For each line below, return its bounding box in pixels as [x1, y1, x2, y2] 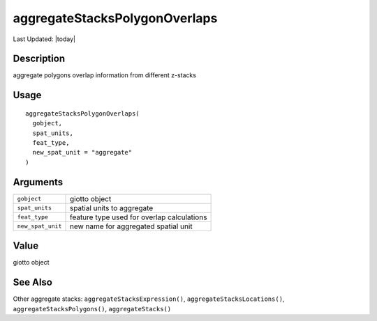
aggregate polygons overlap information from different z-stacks [13, 71, 197, 79]
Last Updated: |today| [13, 35, 76, 43]
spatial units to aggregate [69, 203, 154, 212]
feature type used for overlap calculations [69, 212, 207, 222]
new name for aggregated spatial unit [69, 221, 193, 231]
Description [13, 53, 66, 65]
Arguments [13, 176, 64, 188]
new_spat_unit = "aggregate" [32, 148, 133, 157]
